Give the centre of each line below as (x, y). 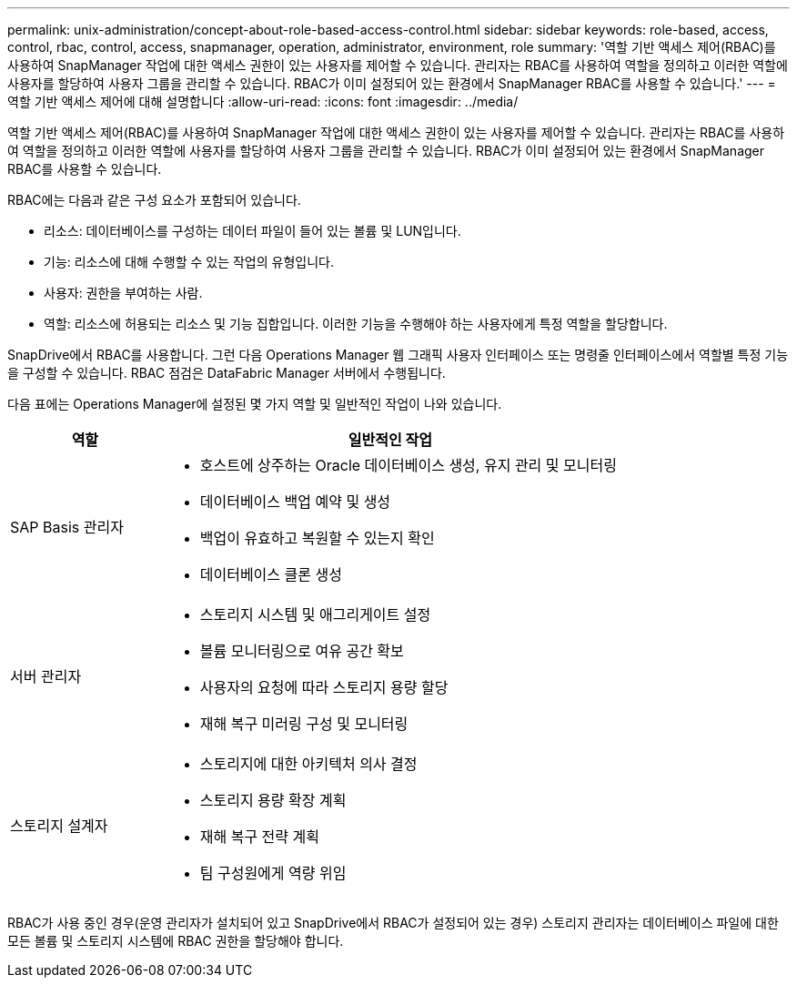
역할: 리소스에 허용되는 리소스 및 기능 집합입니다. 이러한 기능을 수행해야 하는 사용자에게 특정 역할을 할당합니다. (356, 324)
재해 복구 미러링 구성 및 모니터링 (304, 724)
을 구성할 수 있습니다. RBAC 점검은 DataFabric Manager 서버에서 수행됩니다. (227, 373)
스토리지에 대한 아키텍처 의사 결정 (308, 764)
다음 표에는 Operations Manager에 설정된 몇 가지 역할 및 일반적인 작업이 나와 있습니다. (255, 404)
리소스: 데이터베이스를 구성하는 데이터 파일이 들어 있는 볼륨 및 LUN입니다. (252, 231)
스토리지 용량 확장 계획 (273, 800)
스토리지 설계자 (59, 826)
